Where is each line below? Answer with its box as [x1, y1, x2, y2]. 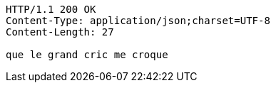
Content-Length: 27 [6, 26, 114, 38]
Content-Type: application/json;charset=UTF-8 [6, 15, 270, 26]
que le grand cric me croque [6, 49, 168, 60]
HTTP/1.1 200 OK [6, 4, 96, 15]
